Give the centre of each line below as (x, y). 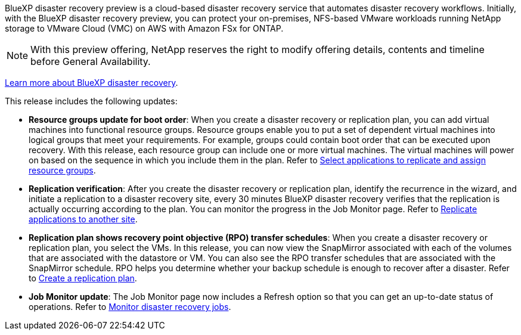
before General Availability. (91, 61)
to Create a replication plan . (83, 278)
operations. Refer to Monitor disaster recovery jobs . (130, 307)
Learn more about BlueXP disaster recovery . (92, 83)
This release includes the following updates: (91, 101)
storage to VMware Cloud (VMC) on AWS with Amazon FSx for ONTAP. (144, 28)
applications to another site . (83, 219)
